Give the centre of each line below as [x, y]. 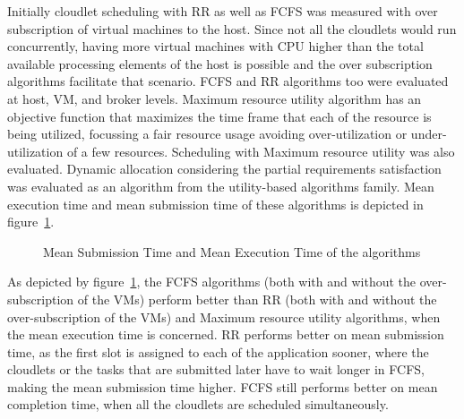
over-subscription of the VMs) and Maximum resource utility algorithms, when [224, 316]
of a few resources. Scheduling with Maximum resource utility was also [261, 151]
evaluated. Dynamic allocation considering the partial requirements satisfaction [224, 169]
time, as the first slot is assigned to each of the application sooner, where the [218, 351]
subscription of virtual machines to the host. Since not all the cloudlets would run [232, 28]
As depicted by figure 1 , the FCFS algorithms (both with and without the [212, 282]
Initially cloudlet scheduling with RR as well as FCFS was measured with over [223, 11]
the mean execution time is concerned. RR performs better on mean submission [226, 334]
